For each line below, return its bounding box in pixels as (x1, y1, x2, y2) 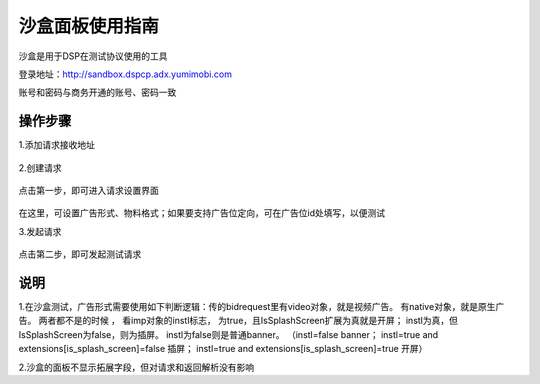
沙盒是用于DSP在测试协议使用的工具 (18, 50, 169, 62)
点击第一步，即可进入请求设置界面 (18, 185, 159, 197)
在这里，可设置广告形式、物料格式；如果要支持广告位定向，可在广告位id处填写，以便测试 (18, 207, 385, 219)
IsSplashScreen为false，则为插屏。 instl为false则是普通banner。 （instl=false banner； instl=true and (18, 328, 439, 340)
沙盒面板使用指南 (18, 15, 160, 37)
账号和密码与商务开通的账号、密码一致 (18, 86, 177, 99)
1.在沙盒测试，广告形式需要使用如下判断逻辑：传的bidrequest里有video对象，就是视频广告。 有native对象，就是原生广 (18, 301, 505, 313)
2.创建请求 (18, 161, 62, 174)
